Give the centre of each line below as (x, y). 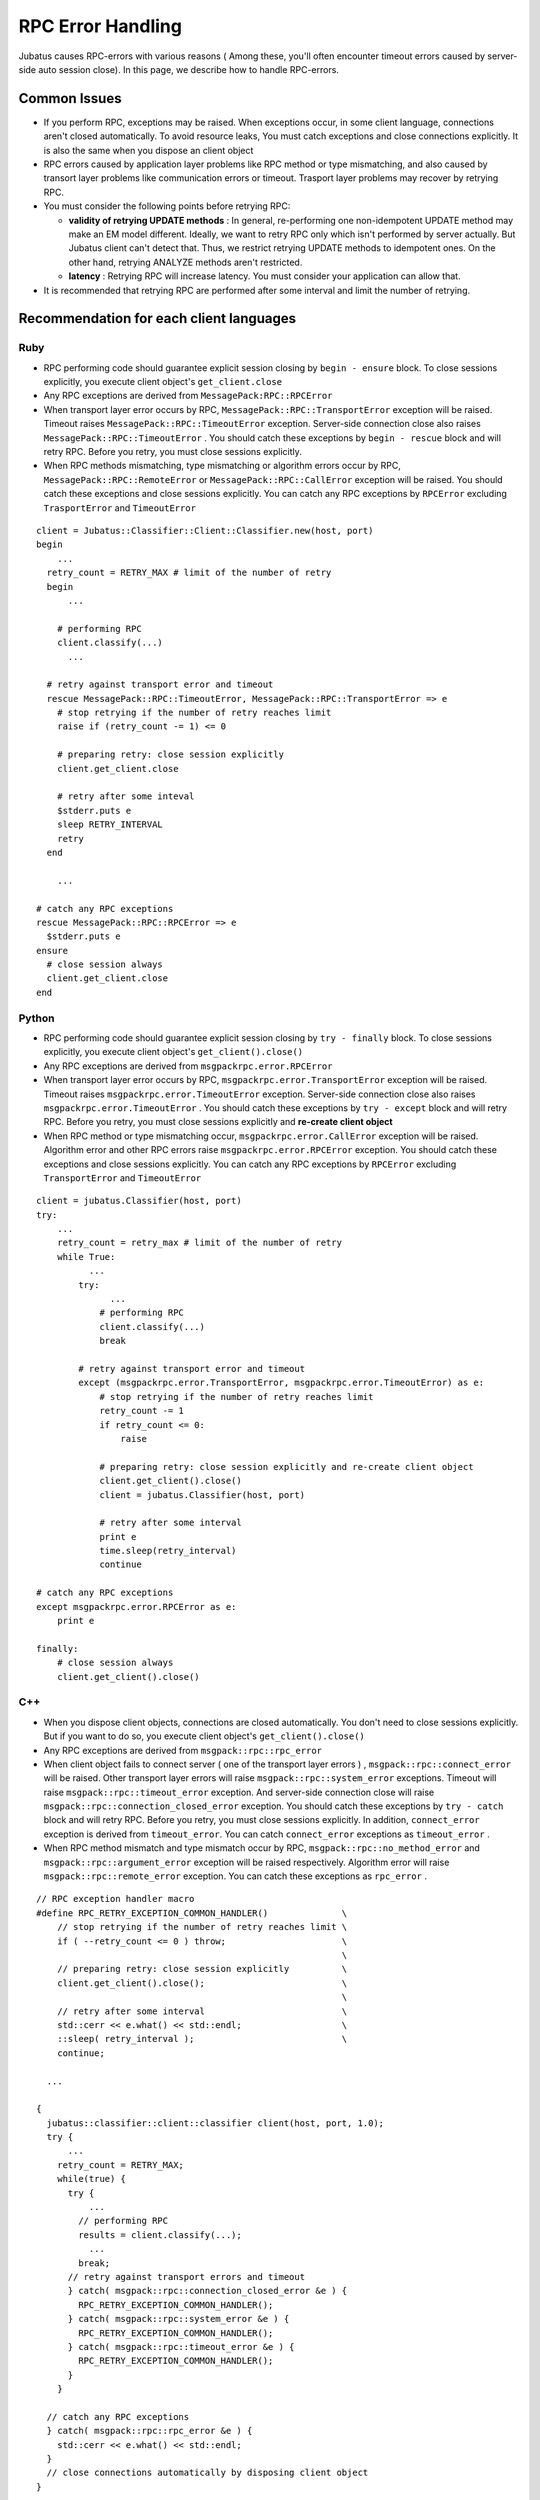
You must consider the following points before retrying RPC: (167, 206)
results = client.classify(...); (160, 2234)
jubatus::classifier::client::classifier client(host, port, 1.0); (215, 2123)
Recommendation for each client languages (157, 318)
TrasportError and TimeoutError (120, 507)
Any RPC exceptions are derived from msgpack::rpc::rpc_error (183, 1750)
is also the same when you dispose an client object (148, 150)
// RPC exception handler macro (115, 1899)
